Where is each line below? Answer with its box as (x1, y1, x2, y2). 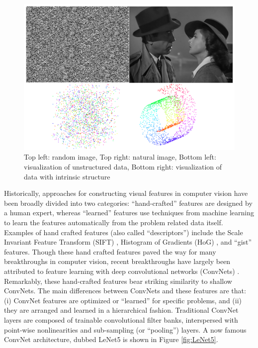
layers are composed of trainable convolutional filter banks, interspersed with (4, 314, 238, 325)
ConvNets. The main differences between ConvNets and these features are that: (4, 285, 246, 296)
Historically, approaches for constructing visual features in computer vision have (4, 188, 248, 198)
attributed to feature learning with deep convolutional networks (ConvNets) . (4, 265, 240, 276)
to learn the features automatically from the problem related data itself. (4, 217, 223, 227)
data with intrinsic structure (24, 171, 110, 181)
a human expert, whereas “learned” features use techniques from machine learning (4, 207, 254, 218)
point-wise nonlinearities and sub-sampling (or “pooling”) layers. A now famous (4, 324, 247, 335)
